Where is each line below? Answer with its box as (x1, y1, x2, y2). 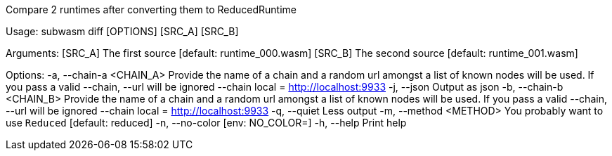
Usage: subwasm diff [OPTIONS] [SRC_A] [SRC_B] (6, 25, 239, 37)
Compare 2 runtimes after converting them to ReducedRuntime (6, 4, 297, 15)
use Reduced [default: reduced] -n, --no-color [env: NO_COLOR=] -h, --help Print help (6, 117, 407, 129)
